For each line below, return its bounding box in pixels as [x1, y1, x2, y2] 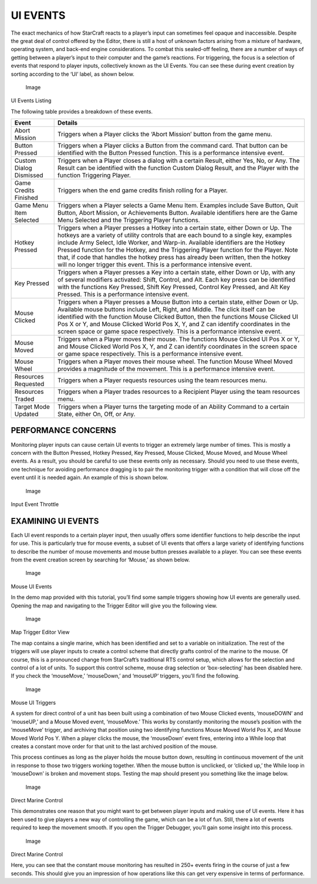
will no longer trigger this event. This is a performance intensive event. [58, 260, 252, 269]
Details [58, 119, 77, 127]
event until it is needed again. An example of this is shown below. [11, 474, 168, 481]
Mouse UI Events [11, 582, 52, 590]
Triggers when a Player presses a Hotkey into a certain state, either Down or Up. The [58, 224, 292, 232]
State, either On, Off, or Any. [58, 410, 136, 418]
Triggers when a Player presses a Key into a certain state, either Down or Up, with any [58, 268, 296, 276]
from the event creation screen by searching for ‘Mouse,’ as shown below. [11, 556, 190, 563]
